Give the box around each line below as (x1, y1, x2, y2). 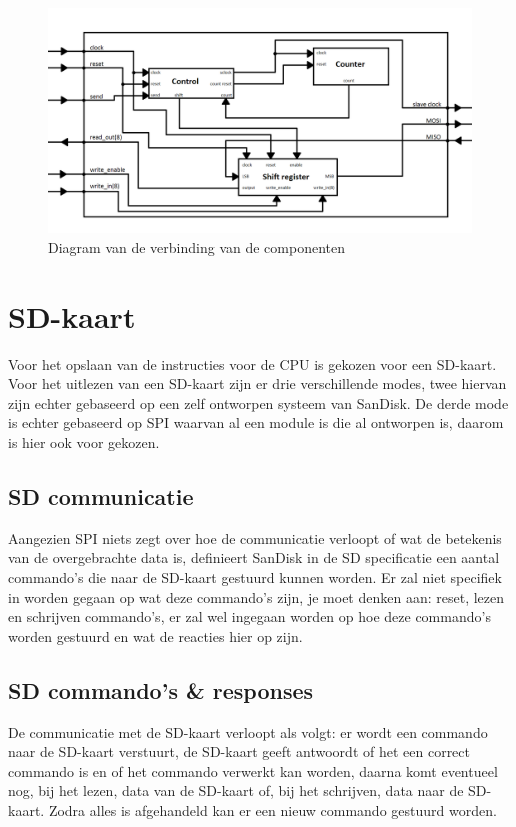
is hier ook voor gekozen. (8, 431, 160, 452)
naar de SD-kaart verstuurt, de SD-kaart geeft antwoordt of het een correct (8, 741, 470, 762)
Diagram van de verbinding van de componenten (48, 236, 346, 257)
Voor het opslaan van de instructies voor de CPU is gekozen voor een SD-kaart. (8, 353, 497, 374)
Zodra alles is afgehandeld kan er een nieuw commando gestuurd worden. (48, 799, 497, 820)
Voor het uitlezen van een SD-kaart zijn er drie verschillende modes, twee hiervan (8, 373, 507, 394)
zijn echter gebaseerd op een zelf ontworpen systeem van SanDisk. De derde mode (8, 392, 509, 413)
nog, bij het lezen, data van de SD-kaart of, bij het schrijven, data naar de (8, 780, 464, 801)
